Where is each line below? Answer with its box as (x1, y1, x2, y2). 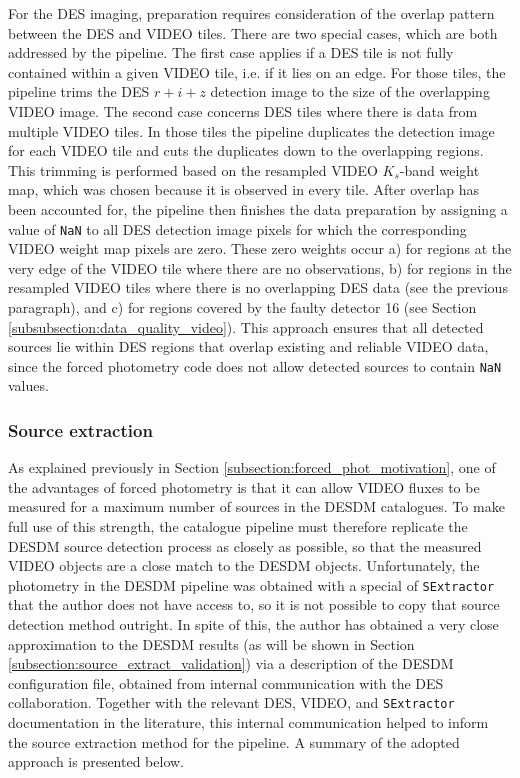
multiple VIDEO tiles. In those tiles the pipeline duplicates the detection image (8, 120, 495, 141)
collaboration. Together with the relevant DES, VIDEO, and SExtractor (8, 692, 455, 713)
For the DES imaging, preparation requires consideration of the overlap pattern (8, 3, 495, 23)
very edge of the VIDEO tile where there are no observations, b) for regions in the (8, 257, 512, 278)
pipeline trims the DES (8, 81, 150, 102)
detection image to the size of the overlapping (210, 81, 490, 102)
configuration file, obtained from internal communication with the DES (8, 672, 444, 693)
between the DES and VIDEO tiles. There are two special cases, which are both (8, 22, 498, 43)
